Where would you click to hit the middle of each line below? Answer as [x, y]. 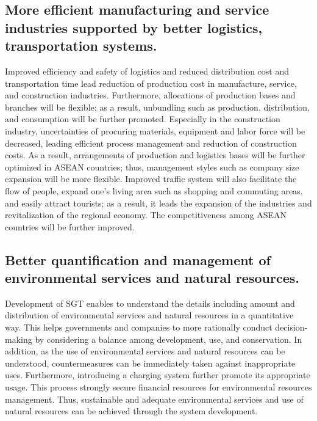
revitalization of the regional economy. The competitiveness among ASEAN [146, 215]
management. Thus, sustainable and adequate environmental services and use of [154, 399]
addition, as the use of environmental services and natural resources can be [145, 351]
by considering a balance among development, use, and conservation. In [169, 339]
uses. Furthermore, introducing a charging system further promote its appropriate [158, 375]
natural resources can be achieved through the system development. [131, 411]
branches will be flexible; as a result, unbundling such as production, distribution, [158, 107]
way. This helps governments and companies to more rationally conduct [139, 327]
